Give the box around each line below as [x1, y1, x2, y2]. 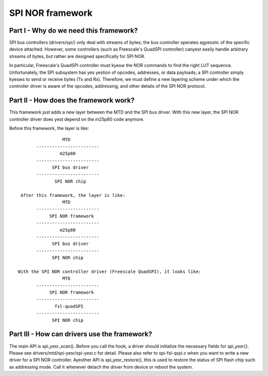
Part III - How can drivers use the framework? [9, 330, 152, 338]
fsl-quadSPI [55, 303, 84, 309]
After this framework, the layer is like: [20, 192, 126, 198]
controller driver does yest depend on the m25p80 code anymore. [9, 116, 144, 122]
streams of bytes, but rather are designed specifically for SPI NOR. [9, 53, 146, 59]
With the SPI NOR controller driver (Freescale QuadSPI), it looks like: [18, 268, 201, 274]
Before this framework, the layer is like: [9, 125, 89, 131]
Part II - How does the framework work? [9, 96, 135, 105]
